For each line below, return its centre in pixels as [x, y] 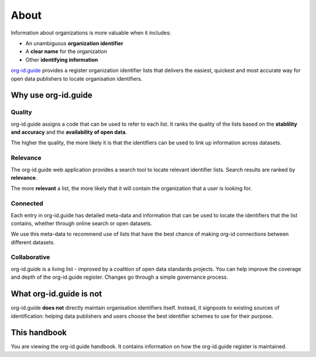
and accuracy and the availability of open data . [69, 132]
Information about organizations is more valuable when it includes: [91, 33]
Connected [27, 203]
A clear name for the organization [66, 51]
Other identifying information [62, 60]
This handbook [39, 333]
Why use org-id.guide [52, 96]
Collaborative [30, 257]
